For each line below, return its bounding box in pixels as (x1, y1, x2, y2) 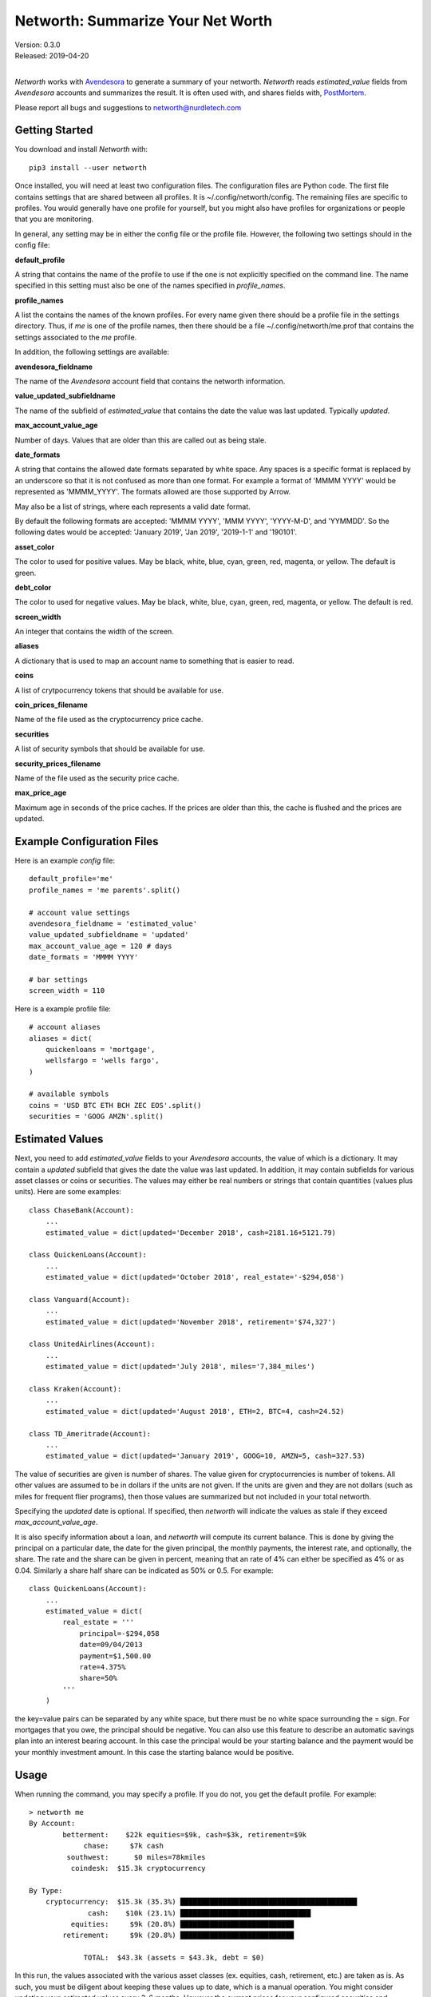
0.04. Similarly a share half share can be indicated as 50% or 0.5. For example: (14, 1566, 274, 1575)
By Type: (29, 1886, 63, 1895)
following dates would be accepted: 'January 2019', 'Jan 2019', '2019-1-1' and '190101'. (14, 527, 297, 537)
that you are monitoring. (14, 214, 94, 224)
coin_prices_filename (14, 700, 88, 710)
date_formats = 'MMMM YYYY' (29, 953, 139, 962)
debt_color (14, 582, 52, 592)
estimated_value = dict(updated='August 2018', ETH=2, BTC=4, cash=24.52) (45, 1407, 345, 1415)
